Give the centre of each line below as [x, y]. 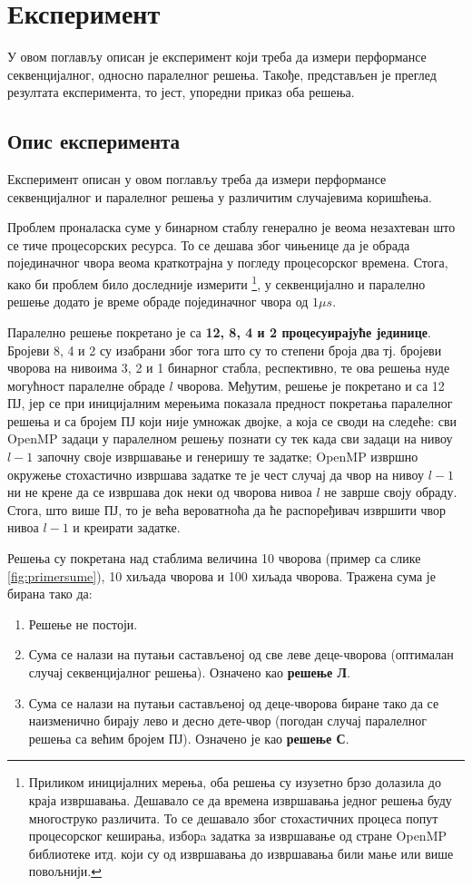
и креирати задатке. [127, 527]
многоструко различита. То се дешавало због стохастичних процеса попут [233, 818]
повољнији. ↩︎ [65, 871]
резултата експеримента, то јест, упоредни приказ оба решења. [181, 92]
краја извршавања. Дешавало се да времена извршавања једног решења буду [240, 799]
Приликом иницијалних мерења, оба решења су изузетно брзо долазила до [235, 782]
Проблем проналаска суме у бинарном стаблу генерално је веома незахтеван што [231, 227]
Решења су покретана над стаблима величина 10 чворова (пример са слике [214, 558]
